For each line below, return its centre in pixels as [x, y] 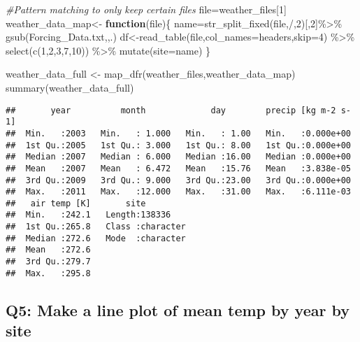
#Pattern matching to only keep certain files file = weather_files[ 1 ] [146, 9]
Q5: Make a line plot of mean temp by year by [178, 309]
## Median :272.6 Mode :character [96, 238]
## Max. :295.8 [48, 273]
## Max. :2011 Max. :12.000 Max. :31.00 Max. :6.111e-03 [178, 192]
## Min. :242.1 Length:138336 [88, 215]
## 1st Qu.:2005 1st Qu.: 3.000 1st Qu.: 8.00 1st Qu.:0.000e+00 [178, 145]
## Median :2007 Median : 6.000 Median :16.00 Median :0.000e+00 [178, 157]
